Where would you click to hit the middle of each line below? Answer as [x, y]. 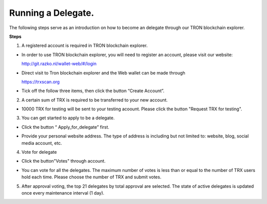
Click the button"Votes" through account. [64, 161]
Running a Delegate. [52, 13]
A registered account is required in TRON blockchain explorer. [85, 46]
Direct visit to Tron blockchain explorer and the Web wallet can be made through [103, 73]
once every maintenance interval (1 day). [63, 193]
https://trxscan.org [41, 82]
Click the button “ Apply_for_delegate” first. [66, 127]
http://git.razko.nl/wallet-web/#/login [59, 64]
